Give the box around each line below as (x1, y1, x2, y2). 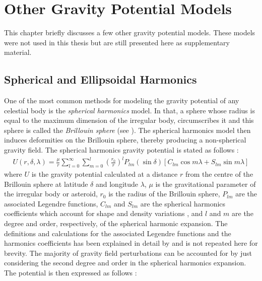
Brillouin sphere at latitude (4, 178, 88, 189)
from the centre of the (185, 169, 253, 179)
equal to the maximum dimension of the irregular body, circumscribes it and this (4, 115, 254, 125)
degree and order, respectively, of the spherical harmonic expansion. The (4, 218, 228, 228)
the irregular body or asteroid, (4, 188, 98, 199)
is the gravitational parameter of (155, 178, 256, 189)
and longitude (95, 178, 139, 189)
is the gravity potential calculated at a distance (31, 169, 178, 179)
